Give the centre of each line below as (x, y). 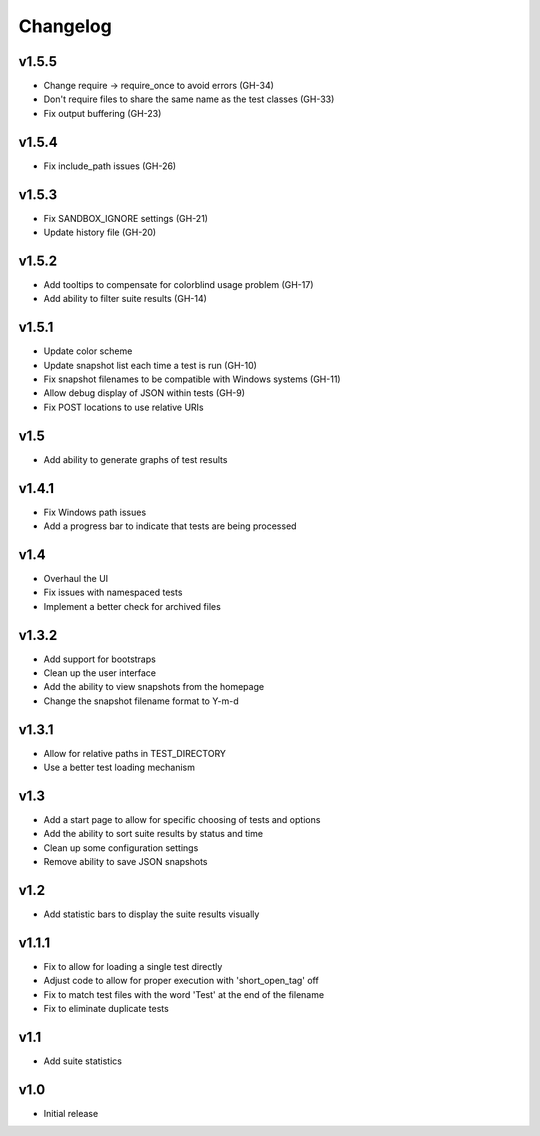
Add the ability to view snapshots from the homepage (154, 687)
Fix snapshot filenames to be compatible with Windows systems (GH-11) (192, 379)
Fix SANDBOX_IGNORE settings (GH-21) (126, 218)
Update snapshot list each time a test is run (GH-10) (150, 365)
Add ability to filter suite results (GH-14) (125, 299)
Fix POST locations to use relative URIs (123, 407)
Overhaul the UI (76, 578)
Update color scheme (88, 351)
